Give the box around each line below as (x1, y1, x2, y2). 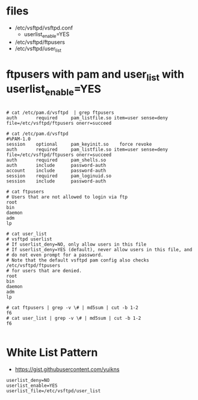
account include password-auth (6, 167, 107, 173)
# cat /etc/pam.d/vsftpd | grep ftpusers (6, 110, 114, 116)
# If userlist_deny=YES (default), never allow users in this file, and (6, 246, 193, 252)
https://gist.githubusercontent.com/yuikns (14, 366, 120, 373)
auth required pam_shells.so (6, 157, 107, 163)
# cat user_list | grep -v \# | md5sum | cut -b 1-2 (6, 315, 141, 321)
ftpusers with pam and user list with (6, 67, 185, 83)
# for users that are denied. (6, 267, 82, 273)
